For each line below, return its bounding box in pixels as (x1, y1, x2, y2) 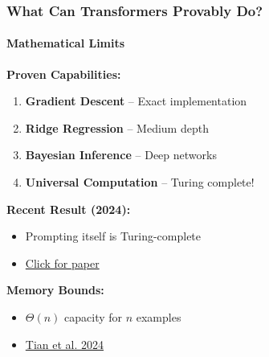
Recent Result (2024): (6, 200, 131, 217)
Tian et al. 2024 (25, 335, 104, 352)
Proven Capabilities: (6, 65, 121, 82)
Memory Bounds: (6, 281, 104, 298)
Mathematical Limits (6, 35, 125, 51)
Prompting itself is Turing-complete (25, 228, 202, 244)
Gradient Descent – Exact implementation (25, 92, 247, 109)
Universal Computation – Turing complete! (25, 174, 255, 191)
